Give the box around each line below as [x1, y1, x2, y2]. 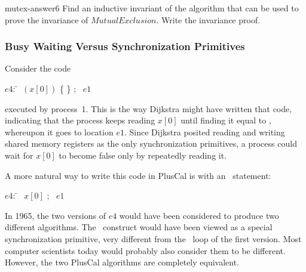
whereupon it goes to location [5, 125, 114, 138]
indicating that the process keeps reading [5, 114, 155, 126]
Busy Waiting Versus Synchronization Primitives [5, 39, 245, 54]
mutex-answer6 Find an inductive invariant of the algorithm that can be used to [5, 2, 299, 14]
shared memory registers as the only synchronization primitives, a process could [5, 137, 297, 150]
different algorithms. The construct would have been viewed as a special [5, 221, 273, 233]
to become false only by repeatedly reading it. [59, 149, 227, 161]
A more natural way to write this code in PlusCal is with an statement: [5, 169, 271, 181]
